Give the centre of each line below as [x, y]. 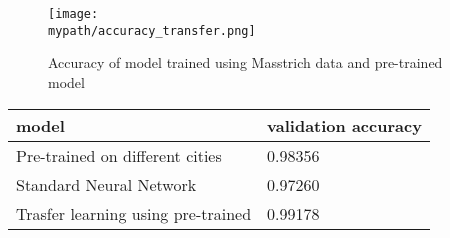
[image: [73, 14]
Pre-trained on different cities [119, 155]
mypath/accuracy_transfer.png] [152, 30]
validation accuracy [344, 125]
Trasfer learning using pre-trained [134, 213]
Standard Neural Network [106, 184]
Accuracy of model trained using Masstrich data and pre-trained [245, 62]
